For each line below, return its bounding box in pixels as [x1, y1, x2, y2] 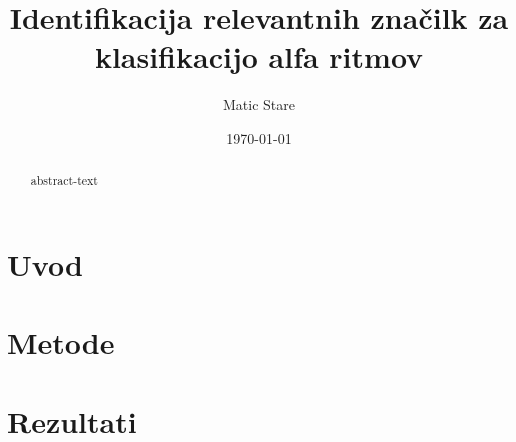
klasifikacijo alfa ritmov [94, 36, 424, 77]
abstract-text [30, 172, 98, 189]
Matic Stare [223, 94, 295, 115]
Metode [7, 322, 115, 363]
